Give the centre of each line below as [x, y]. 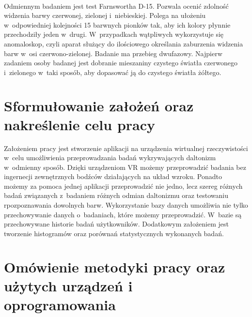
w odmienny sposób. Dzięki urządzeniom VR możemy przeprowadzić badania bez [125, 167]
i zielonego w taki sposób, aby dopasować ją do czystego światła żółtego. [113, 72]
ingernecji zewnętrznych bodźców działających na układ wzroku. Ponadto [113, 176]
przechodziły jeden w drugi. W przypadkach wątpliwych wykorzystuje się [114, 34]
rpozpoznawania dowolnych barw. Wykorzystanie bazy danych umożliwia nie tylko [126, 205]
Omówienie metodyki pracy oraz [115, 266]
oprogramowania [60, 304]
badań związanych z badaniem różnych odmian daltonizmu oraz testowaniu [116, 195]
